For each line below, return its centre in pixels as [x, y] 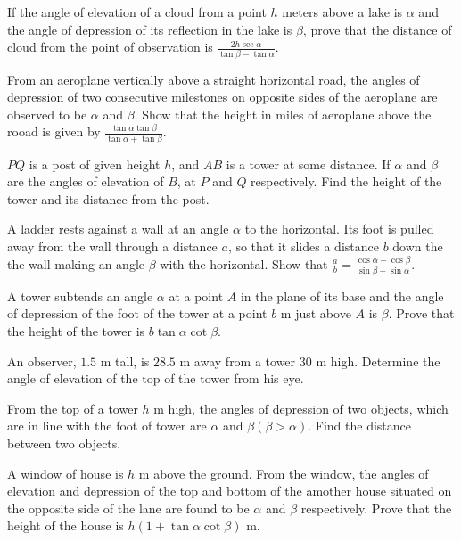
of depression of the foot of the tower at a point [137, 313]
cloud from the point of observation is [110, 47]
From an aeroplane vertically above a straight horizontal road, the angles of [214, 79]
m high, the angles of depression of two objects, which [301, 408]
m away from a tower [238, 361]
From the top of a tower [73, 408]
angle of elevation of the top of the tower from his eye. [156, 378]
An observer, [42, 361]
